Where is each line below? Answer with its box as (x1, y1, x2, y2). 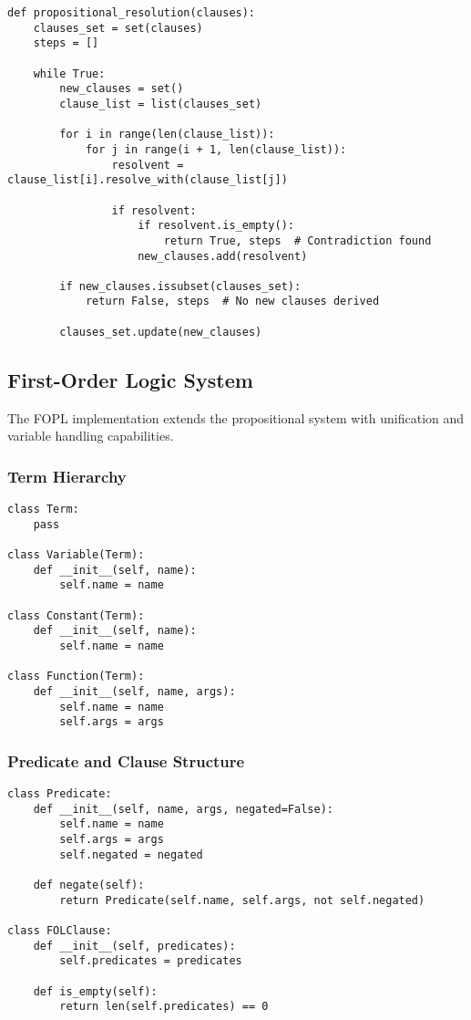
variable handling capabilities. (7, 426, 174, 445)
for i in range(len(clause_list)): (59, 128, 275, 141)
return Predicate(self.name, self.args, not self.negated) (59, 893, 425, 907)
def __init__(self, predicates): (33, 939, 236, 952)
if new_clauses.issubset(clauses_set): (59, 279, 302, 293)
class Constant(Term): (7, 609, 145, 622)
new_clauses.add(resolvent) (138, 249, 308, 263)
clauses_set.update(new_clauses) (59, 325, 262, 338)
